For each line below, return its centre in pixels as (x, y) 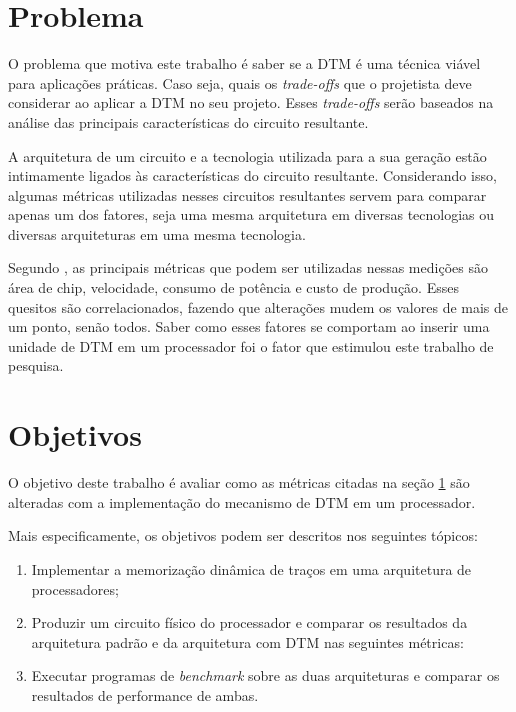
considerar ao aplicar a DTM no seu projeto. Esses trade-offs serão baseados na (251, 102)
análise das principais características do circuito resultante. (188, 121)
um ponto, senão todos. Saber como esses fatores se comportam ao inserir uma (249, 326)
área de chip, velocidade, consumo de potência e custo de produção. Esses (233, 287)
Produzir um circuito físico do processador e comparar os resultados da (249, 622)
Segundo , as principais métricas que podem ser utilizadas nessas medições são (248, 267)
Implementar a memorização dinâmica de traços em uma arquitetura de (251, 568)
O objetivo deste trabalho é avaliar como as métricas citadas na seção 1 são (239, 482)
